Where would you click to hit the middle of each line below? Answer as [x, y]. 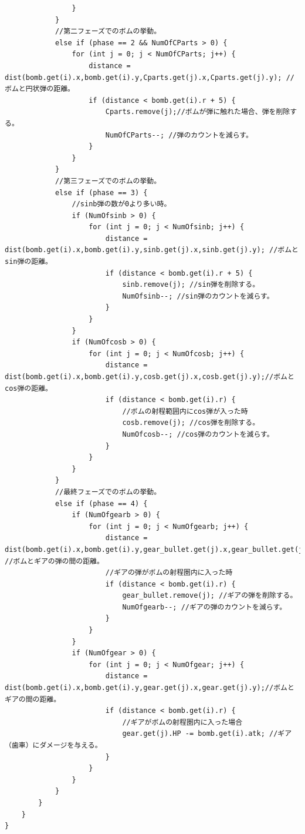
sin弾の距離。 [28, 262]
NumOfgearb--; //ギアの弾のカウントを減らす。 [204, 607]
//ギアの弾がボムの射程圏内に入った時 [169, 573]
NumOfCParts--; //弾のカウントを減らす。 [179, 135]
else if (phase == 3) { [101, 192]
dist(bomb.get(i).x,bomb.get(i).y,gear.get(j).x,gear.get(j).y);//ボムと [150, 688]
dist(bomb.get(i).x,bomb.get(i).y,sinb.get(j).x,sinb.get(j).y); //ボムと [152, 250]
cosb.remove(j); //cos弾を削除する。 [191, 423]
